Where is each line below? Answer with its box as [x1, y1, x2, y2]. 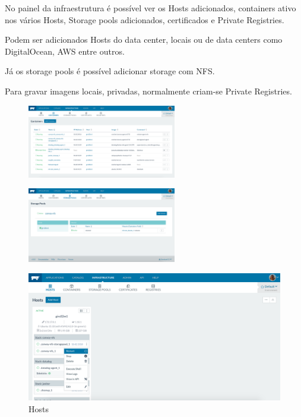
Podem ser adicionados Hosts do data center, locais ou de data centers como [5, 33, 283, 46]
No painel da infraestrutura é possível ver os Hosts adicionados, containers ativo [5, 2, 296, 14]
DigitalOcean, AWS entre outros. [5, 45, 125, 57]
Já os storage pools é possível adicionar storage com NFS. [5, 65, 215, 77]
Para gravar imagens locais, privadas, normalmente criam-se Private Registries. [5, 84, 292, 97]
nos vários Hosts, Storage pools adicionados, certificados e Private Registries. [5, 13, 284, 26]
